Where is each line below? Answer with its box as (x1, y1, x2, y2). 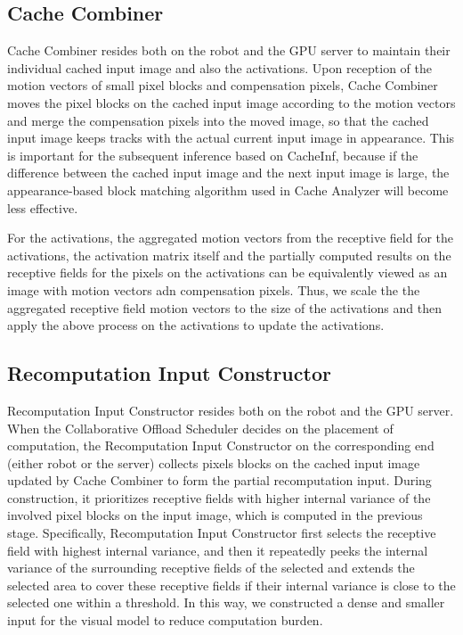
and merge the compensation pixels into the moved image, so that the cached (7, 111, 429, 129)
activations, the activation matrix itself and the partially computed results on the (7, 245, 451, 264)
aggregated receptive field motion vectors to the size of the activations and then (7, 298, 442, 317)
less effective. (7, 198, 78, 217)
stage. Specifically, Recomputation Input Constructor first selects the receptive (7, 524, 436, 542)
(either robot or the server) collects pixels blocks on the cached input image (7, 453, 420, 472)
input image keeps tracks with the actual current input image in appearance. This (7, 128, 455, 147)
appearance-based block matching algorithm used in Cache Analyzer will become (7, 180, 449, 199)
